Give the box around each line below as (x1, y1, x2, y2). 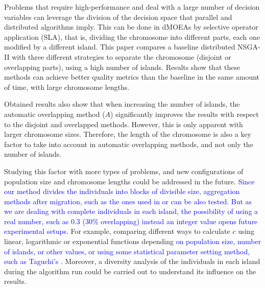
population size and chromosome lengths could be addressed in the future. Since (4, 176, 255, 186)
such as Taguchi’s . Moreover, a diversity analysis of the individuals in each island (4, 256, 260, 267)
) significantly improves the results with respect (110, 108, 259, 119)
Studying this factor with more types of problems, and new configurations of (4, 165, 244, 176)
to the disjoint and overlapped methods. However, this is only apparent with (4, 118, 243, 129)
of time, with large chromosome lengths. (4, 81, 130, 92)
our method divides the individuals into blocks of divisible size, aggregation (4, 186, 240, 197)
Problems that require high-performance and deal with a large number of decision (4, 2, 260, 12)
